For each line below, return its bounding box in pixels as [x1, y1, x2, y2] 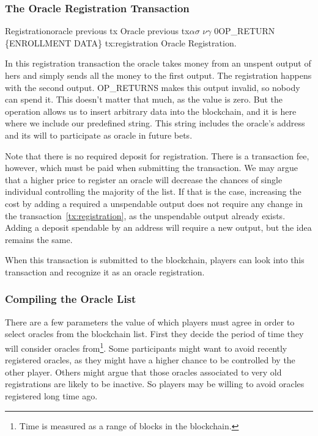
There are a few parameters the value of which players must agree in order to [5, 315, 295, 328]
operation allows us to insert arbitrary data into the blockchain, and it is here [5, 104, 297, 117]
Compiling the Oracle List [5, 291, 136, 307]
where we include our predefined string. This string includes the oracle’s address [5, 117, 305, 129]
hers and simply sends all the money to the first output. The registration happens [5, 69, 312, 81]
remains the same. [5, 233, 73, 245]
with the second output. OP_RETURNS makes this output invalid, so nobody [5, 81, 300, 93]
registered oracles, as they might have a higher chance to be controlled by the [5, 354, 295, 366]
